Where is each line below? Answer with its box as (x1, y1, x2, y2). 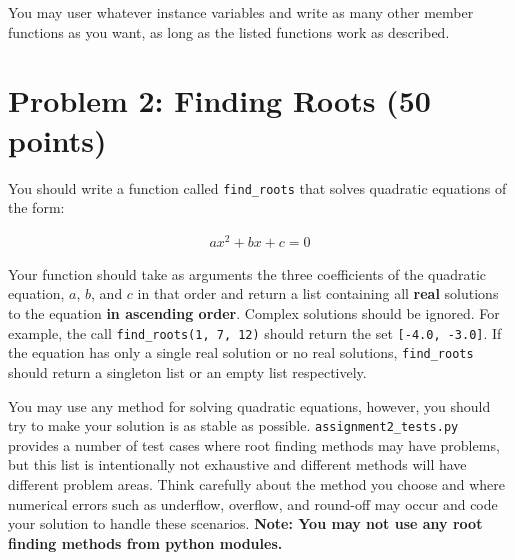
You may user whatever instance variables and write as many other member (8, 2, 474, 22)
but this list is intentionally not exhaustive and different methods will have (8, 454, 467, 475)
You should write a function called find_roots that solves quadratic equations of (8, 177, 507, 198)
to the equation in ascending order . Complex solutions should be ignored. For (8, 303, 500, 324)
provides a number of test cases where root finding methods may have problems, (8, 434, 500, 455)
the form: (8, 197, 65, 218)
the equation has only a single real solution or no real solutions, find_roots (8, 342, 474, 363)
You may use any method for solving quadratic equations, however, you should (8, 395, 491, 416)
